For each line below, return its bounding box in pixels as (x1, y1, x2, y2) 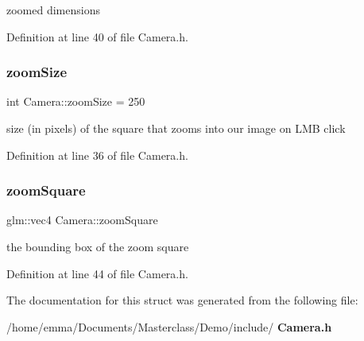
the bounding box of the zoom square (6, 238, 189, 254)
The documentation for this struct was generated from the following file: (6, 292, 358, 308)
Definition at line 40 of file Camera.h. (6, 28, 188, 45)
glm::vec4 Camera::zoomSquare (6, 211, 158, 228)
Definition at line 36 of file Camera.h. (6, 146, 188, 163)
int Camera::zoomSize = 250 (6, 93, 145, 110)
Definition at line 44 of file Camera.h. (6, 265, 188, 281)
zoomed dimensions (6, 2, 100, 17)
